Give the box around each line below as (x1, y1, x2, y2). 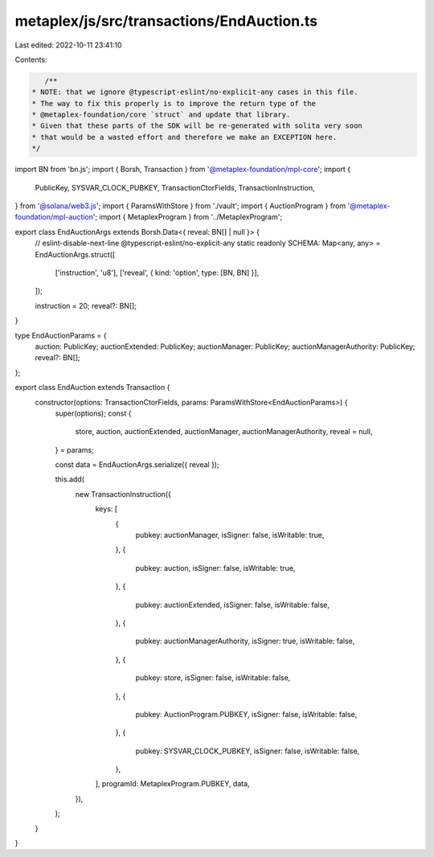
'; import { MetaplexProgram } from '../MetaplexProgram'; (92, 212, 283, 222)
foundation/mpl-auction (14, 212, 94, 222)
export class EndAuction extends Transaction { (14, 383, 170, 392)
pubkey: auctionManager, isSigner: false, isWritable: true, (135, 531, 325, 540)
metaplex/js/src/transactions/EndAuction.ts (14, 12, 318, 30)
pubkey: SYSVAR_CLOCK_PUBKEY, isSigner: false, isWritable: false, (135, 746, 360, 756)
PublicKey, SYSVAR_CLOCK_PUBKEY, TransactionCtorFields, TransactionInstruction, (35, 182, 315, 192)
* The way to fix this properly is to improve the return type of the (31, 99, 317, 108)
